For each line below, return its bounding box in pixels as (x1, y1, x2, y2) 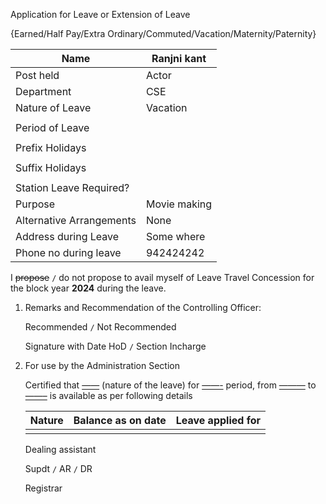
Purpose (15, 197, 56, 211)
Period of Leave (15, 121, 90, 134)
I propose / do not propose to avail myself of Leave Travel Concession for (10, 272, 315, 283)
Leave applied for (175, 414, 261, 427)
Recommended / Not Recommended (24, 321, 177, 333)
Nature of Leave (15, 101, 92, 114)
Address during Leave (15, 230, 120, 243)
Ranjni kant (151, 52, 207, 65)
